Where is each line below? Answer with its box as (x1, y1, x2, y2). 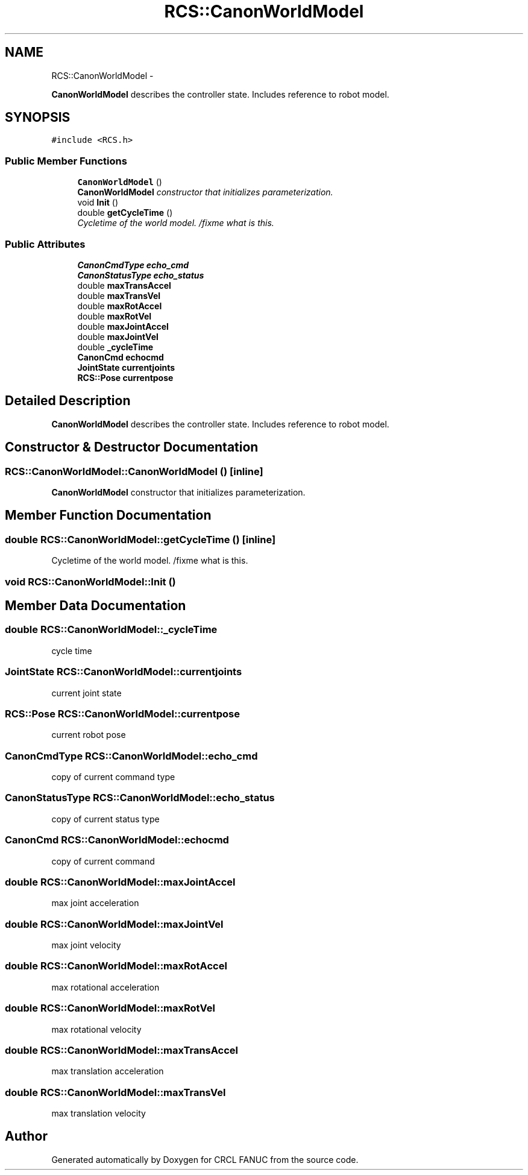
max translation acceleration (51, 1066, 164, 1077)
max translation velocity (51, 1108, 146, 1119)
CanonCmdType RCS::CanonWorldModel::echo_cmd (5, 749, 258, 762)
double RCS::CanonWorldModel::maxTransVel (5, 1086, 226, 1098)
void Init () (77, 197, 119, 208)
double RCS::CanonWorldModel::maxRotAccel (5, 960, 227, 972)
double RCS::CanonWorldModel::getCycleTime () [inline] (5, 533, 276, 546)
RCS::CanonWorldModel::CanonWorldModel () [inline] (5, 465, 263, 477)
